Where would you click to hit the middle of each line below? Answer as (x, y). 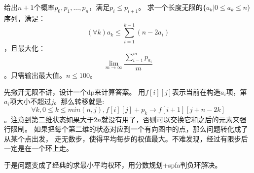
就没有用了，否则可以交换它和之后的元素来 (170, 119)
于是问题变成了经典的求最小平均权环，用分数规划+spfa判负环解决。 (113, 165)
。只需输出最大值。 (35, 75)
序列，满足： (25, 18)
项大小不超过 (30, 101)
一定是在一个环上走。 (38, 148)
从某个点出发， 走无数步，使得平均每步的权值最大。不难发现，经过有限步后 (126, 138)
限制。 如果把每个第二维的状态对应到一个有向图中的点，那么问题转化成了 (129, 129)
